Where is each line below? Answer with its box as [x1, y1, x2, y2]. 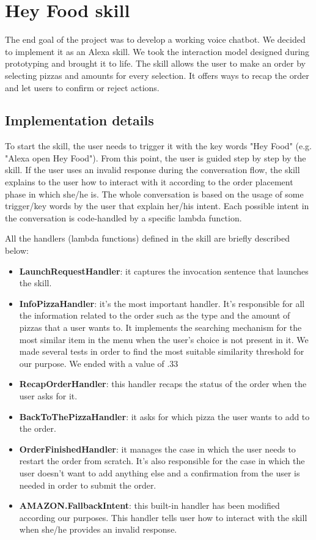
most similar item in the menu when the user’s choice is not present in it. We [19, 333, 309, 346]
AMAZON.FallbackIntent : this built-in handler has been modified [19, 499, 280, 512]
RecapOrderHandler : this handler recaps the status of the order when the [19, 377, 307, 390]
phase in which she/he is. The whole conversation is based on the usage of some [5, 187, 304, 200]
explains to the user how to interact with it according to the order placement [5, 176, 293, 188]
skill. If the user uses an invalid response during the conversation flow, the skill [5, 163, 300, 176]
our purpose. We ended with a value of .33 [19, 357, 178, 369]
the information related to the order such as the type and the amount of [19, 309, 290, 322]
